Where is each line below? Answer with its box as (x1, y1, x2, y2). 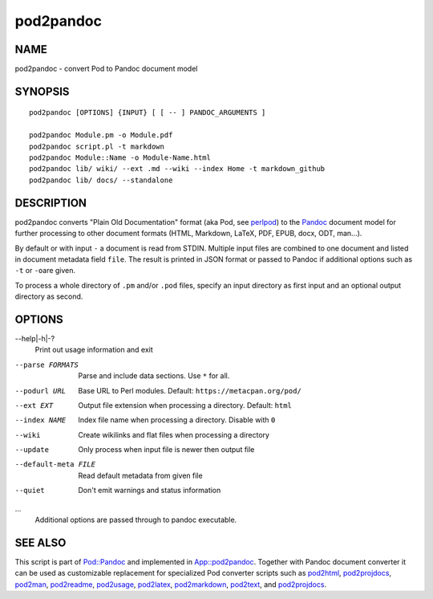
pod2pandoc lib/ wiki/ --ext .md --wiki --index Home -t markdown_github (29, 165, 326, 173)
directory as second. (14, 291, 83, 301)
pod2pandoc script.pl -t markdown (29, 141, 164, 151)
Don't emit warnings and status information (78, 486, 221, 495)
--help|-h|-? (14, 333, 55, 343)
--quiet (14, 486, 46, 495)
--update (14, 446, 50, 454)
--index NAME (14, 416, 67, 425)
